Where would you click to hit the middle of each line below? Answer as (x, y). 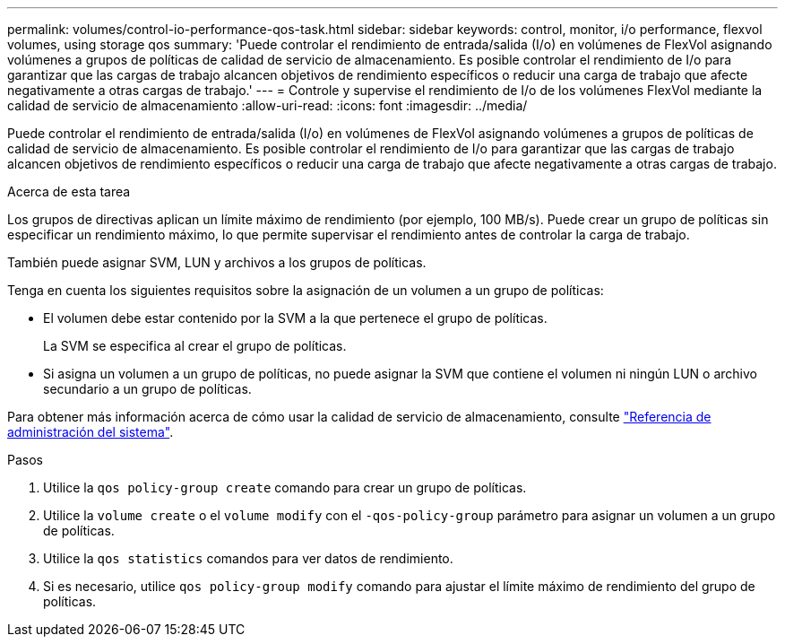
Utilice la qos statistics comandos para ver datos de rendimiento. (248, 558)
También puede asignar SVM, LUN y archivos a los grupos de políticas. (217, 262)
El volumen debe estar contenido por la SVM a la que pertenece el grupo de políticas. (295, 318)
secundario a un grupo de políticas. (147, 389)
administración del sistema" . (91, 432)
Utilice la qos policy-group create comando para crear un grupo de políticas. (285, 487)
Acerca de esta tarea (69, 191)
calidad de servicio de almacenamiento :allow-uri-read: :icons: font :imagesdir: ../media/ (267, 105)
